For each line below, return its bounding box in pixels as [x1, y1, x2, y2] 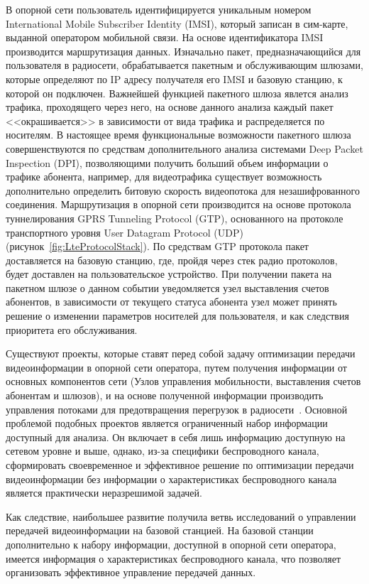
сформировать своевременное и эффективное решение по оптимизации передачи [6, 458, 354, 472]
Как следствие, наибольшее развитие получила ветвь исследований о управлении [6, 509, 356, 524]
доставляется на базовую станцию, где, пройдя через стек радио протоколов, [6, 252, 338, 267]
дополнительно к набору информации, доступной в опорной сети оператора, [6, 536, 336, 551]
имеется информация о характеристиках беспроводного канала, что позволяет [6, 551, 341, 566]
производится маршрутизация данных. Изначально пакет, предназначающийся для [6, 43, 361, 58]
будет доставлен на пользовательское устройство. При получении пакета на [6, 266, 332, 281]
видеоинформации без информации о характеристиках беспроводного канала [6, 471, 337, 486]
